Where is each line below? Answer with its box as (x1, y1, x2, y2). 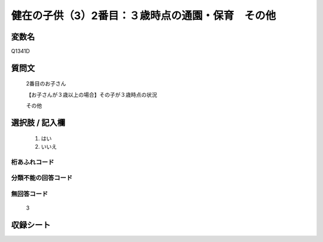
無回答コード (11, 189, 48, 198)
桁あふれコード (11, 158, 54, 166)
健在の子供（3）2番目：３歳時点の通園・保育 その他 (11, 9, 276, 22)
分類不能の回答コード (11, 174, 73, 182)
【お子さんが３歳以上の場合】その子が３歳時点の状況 (26, 91, 157, 98)
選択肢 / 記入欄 (11, 118, 66, 128)
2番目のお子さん (26, 80, 66, 87)
